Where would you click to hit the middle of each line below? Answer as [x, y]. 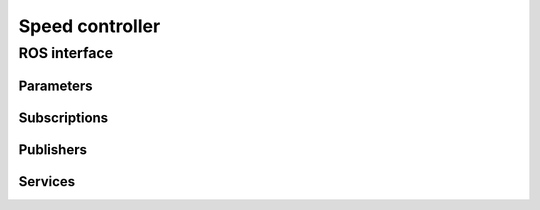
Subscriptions [63, 117]
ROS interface [66, 53]
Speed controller [89, 26]
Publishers [52, 149]
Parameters [55, 85]
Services [47, 181]
